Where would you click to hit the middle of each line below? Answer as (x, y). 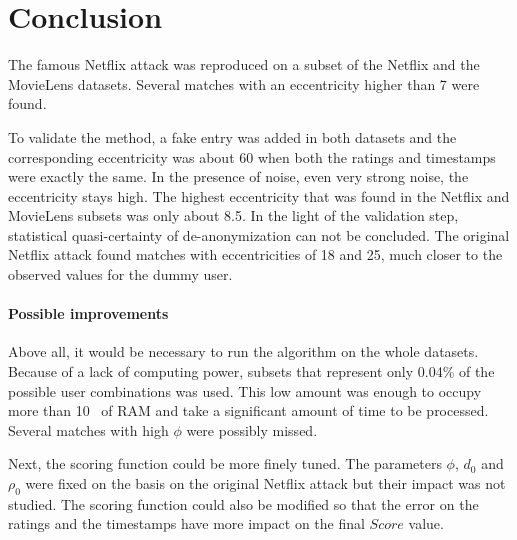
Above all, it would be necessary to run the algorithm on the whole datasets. (243, 351)
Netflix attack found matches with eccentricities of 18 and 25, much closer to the (255, 254)
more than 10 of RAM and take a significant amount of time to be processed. (248, 410)
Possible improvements (88, 313)
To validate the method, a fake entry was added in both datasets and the (232, 136)
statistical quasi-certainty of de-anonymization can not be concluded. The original (259, 234)
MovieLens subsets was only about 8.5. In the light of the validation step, (233, 215)
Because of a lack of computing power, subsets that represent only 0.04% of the (251, 371)
